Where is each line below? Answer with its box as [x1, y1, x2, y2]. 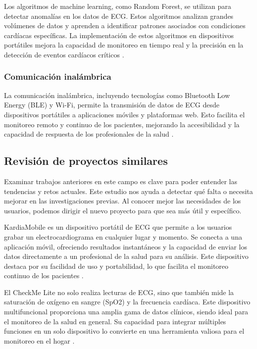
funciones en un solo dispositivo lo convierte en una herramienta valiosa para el [4, 326, 245, 336]
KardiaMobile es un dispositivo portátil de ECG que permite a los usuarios [4, 222, 232, 232]
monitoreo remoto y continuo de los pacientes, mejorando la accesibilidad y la [4, 119, 240, 129]
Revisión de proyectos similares [4, 153, 168, 168]
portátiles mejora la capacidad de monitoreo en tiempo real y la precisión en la [4, 40, 244, 50]
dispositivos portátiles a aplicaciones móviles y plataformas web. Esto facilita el [4, 109, 245, 119]
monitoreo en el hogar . [4, 335, 75, 346]
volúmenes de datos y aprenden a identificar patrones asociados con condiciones [4, 20, 246, 31]
